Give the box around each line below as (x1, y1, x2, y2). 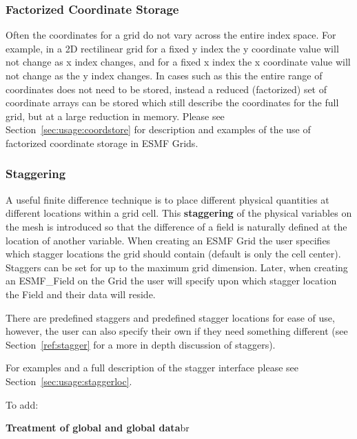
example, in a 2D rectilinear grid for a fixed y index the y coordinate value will (6, 41, 339, 55)
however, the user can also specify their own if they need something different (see (6, 324, 348, 338)
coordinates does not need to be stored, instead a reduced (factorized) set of (6, 81, 327, 96)
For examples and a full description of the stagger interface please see (6, 360, 298, 375)
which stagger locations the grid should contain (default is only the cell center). (6, 246, 341, 261)
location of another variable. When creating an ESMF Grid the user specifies (6, 233, 331, 247)
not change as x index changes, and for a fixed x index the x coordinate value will (6, 55, 351, 69)
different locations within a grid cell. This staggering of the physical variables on (6, 206, 352, 220)
